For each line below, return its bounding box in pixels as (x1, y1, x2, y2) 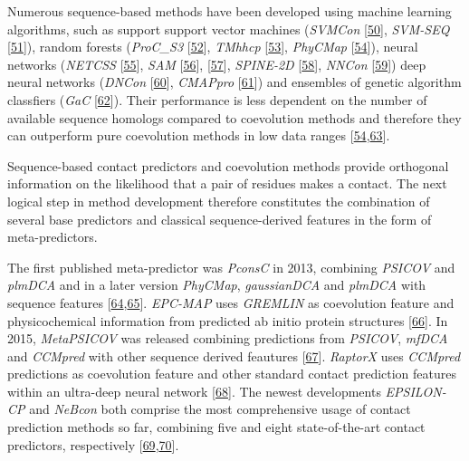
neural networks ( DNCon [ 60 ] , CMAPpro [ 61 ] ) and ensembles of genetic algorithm (7, 72, 462, 91)
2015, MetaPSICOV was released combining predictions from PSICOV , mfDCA (7, 329, 448, 348)
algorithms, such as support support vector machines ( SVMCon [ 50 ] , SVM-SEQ (7, 19, 450, 38)
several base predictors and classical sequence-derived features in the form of (7, 209, 432, 228)
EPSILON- (385, 381, 446, 400)
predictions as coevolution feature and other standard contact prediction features (7, 364, 457, 383)
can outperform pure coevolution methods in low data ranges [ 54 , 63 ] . (7, 126, 390, 145)
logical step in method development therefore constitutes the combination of (7, 191, 430, 210)
